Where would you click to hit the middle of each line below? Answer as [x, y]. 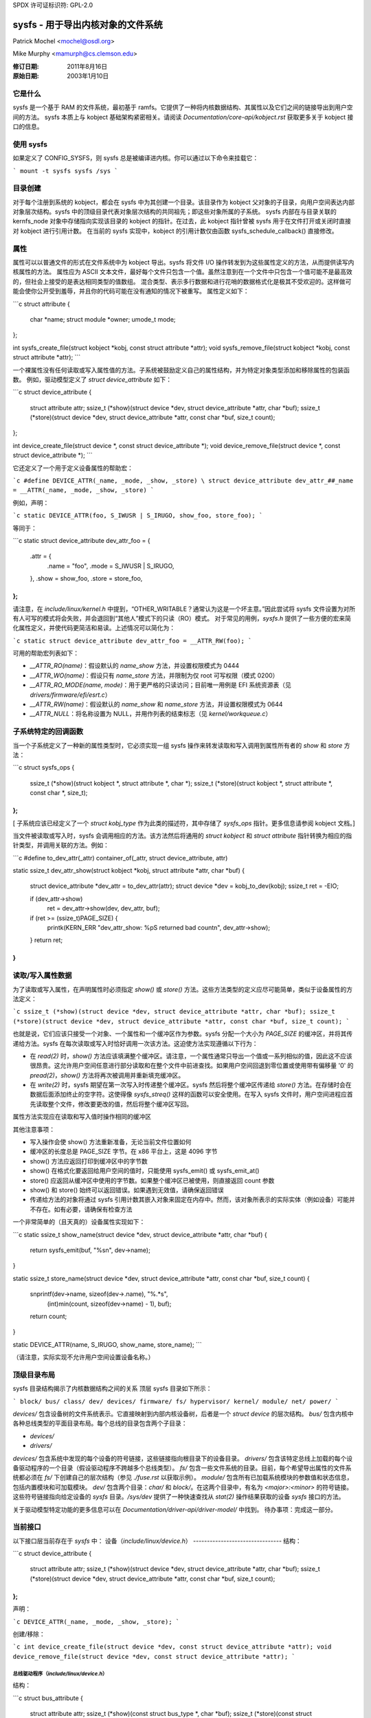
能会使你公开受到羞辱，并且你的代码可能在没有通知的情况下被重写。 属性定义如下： [131, 291]
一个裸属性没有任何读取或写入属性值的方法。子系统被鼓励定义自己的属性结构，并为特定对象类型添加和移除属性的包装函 [181, 370]
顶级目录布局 [34, 1374]
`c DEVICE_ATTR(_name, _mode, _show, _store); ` [96, 1621]
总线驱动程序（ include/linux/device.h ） [60, 1673]
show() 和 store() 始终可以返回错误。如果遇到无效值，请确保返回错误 [127, 1190]
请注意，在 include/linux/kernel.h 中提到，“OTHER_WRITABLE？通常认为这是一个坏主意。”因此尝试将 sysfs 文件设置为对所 [184, 609]
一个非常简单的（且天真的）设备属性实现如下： [79, 1222]
